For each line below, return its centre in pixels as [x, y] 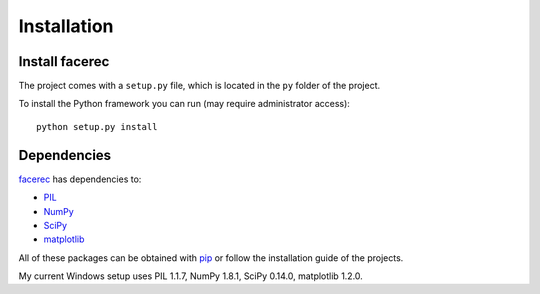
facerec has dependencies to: [80, 179]
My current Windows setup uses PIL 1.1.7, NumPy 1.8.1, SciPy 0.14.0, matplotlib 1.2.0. [191, 276]
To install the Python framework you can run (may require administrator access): [184, 104]
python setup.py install [97, 126]
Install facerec [64, 61]
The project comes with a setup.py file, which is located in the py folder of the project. [199, 86]
